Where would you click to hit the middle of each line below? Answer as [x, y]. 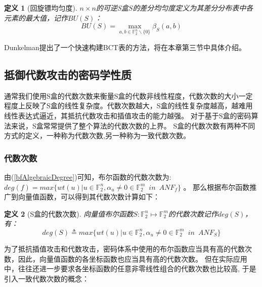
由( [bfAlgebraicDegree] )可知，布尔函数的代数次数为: [88, 176]
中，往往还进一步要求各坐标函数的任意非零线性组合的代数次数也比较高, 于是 [130, 269]
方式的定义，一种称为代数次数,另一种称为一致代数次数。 [97, 135]
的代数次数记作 [193, 213]
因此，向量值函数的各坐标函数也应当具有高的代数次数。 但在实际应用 [133, 258]
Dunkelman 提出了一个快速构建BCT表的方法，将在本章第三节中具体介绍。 [125, 47]
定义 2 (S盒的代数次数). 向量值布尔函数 [69, 213]
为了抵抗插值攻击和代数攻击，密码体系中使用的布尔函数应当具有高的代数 [124, 248]
